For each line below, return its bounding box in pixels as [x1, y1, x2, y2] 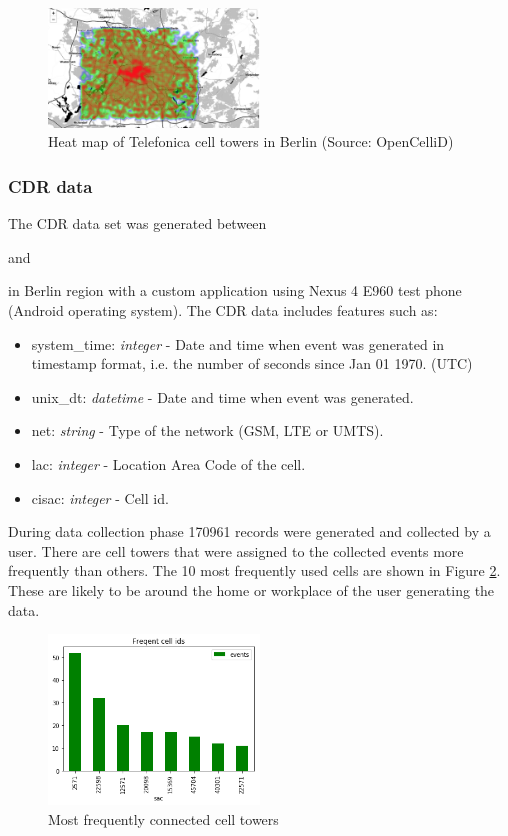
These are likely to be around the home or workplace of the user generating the [8, 579, 495, 600]
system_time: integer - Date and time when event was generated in [31, 333, 445, 354]
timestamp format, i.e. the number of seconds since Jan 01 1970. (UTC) [31, 353, 473, 374]
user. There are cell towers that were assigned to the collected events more [8, 540, 464, 561]
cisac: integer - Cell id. [31, 487, 169, 508]
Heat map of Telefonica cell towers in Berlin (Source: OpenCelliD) [48, 131, 454, 152]
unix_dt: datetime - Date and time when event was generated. [31, 386, 414, 407]
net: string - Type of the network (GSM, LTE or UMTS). [31, 420, 384, 441]
